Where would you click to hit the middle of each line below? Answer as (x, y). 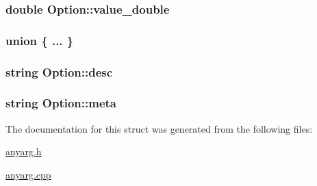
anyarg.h (24, 151)
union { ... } (40, 40)
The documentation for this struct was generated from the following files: (159, 128)
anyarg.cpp (28, 174)
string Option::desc (59, 71)
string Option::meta (61, 103)
